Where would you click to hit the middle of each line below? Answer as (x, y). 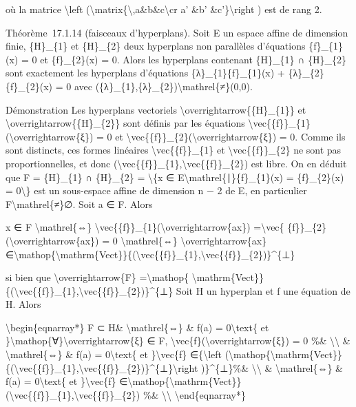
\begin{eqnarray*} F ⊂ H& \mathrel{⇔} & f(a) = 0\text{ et (137, 327)
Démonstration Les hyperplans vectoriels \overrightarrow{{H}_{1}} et (156, 109)
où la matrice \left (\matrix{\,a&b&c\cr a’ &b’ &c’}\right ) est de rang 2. (164, 9)
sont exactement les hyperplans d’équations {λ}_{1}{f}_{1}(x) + (145, 73)
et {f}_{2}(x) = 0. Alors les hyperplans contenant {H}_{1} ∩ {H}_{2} (193, 59)
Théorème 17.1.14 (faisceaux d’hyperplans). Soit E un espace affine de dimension (177, 32)
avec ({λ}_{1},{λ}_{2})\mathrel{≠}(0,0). (163, 86)
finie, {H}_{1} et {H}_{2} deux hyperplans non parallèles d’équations (156, 46)
